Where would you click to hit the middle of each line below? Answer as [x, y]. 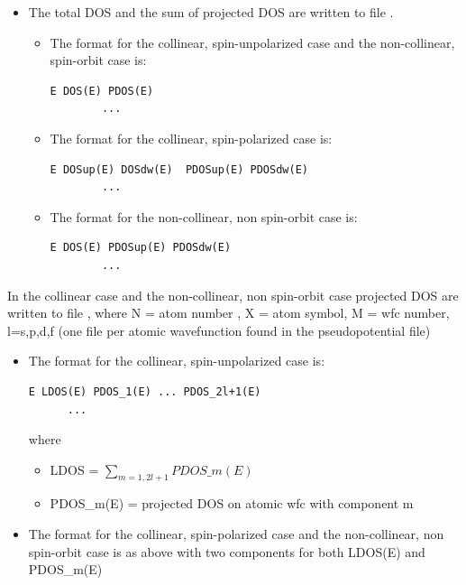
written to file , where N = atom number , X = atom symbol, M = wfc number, [228, 313]
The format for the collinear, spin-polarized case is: [191, 138]
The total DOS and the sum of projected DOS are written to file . [211, 12]
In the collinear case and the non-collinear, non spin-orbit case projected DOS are [233, 295]
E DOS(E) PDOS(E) [102, 91]
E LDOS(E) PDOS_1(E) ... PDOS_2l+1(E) [145, 391]
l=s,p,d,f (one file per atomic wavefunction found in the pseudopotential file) [219, 330]
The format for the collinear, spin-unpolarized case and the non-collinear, [252, 42]
